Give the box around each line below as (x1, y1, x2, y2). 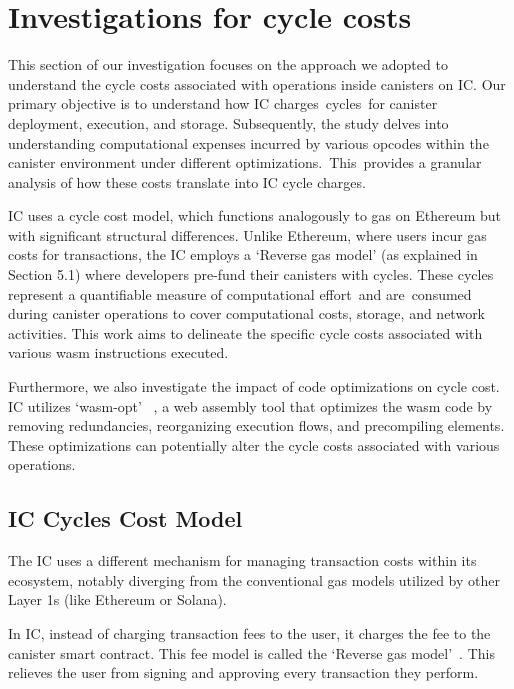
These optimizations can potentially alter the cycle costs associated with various (8, 434, 500, 455)
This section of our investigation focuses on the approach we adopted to (8, 54, 448, 75)
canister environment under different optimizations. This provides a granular (8, 152, 482, 173)
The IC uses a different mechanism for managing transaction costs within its (8, 550, 477, 571)
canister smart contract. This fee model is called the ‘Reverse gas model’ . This (8, 642, 495, 663)
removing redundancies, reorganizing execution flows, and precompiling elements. (8, 415, 505, 436)
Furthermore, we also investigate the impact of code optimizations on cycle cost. (8, 376, 500, 397)
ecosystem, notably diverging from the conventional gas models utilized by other (8, 569, 500, 590)
